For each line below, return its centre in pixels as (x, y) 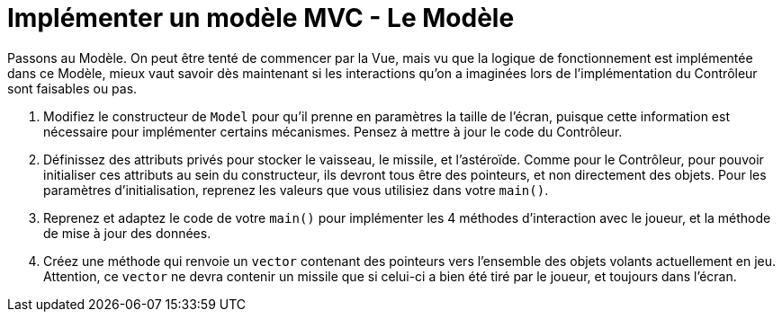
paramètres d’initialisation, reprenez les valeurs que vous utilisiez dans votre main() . (296, 190)
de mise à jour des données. (127, 233)
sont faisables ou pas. (72, 88)
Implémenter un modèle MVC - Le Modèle (261, 18)
